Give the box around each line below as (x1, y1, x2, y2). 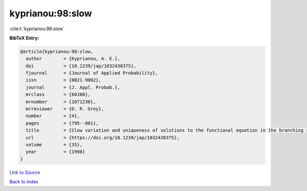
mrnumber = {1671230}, (26, 99, 96, 104)
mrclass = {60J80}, (26, 92, 91, 97)
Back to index (9, 179, 38, 185)
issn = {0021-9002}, (26, 77, 102, 83)
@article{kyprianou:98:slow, (20, 49, 94, 54)
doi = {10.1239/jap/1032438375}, (26, 63, 137, 69)
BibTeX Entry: (9, 35, 39, 41)
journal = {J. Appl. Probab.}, (26, 84, 120, 90)
